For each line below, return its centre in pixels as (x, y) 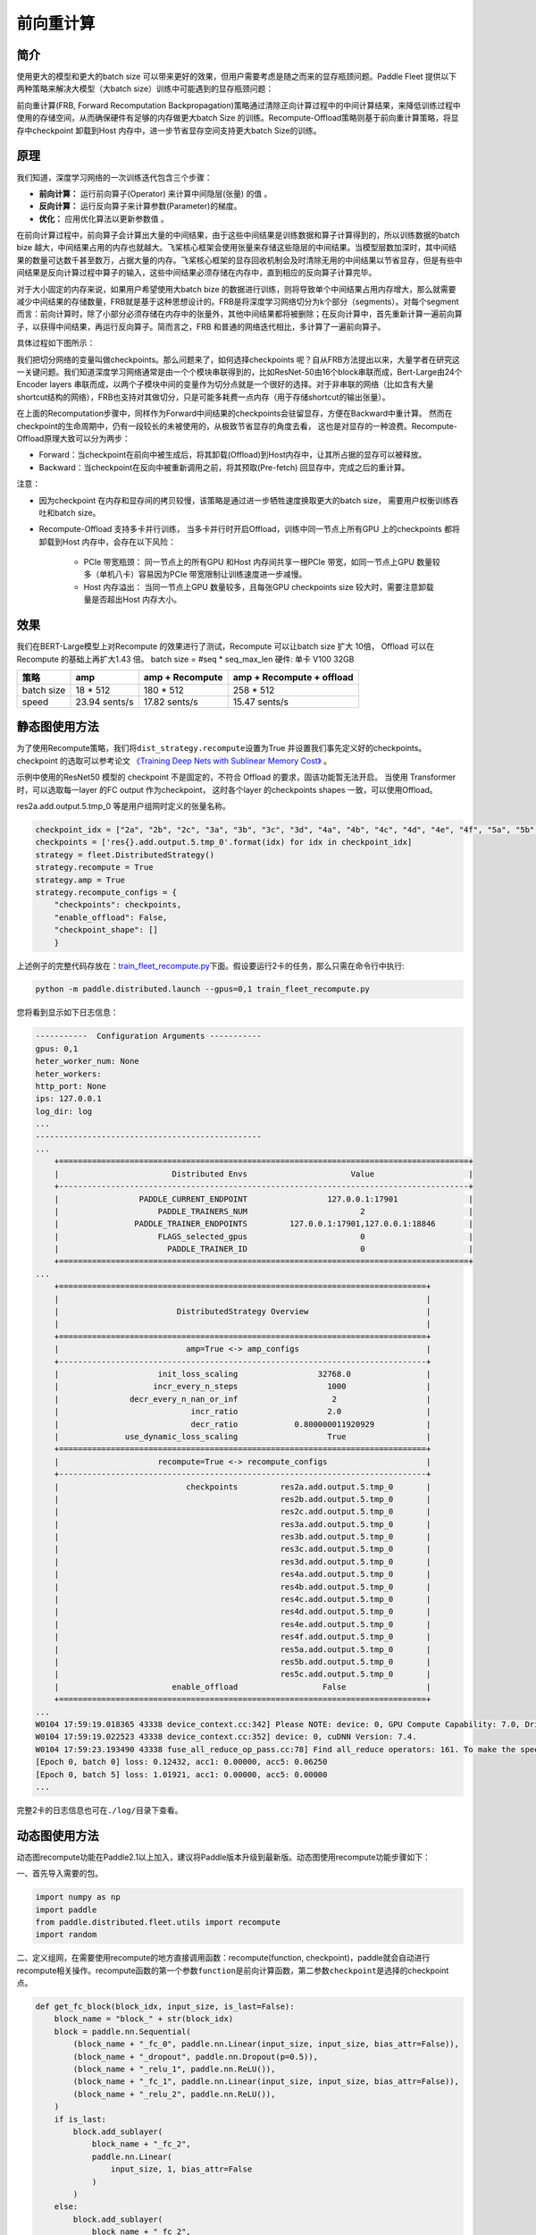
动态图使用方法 (58, 1836)
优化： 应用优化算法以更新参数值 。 (104, 218)
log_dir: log (64, 1111)
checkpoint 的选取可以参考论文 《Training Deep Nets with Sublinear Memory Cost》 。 (174, 761)
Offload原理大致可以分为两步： (73, 438)
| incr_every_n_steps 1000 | (243, 1387)
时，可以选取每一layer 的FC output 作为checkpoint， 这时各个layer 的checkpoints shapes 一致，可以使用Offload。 (227, 789)
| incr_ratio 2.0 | (243, 1412)
